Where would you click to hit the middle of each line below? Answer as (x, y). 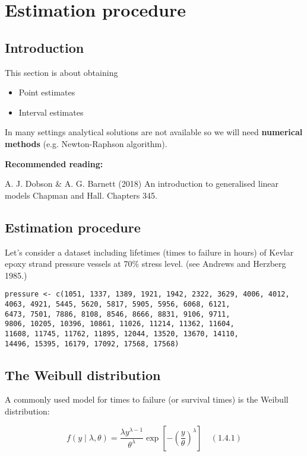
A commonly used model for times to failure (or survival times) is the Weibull (147, 399)
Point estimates (47, 92)
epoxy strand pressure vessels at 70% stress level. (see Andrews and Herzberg (145, 264)
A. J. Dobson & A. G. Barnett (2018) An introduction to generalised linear (142, 184)
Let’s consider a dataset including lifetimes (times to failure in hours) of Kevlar (149, 252)
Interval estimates (51, 112)
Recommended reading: (54, 163)
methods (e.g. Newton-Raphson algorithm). (86, 143)
